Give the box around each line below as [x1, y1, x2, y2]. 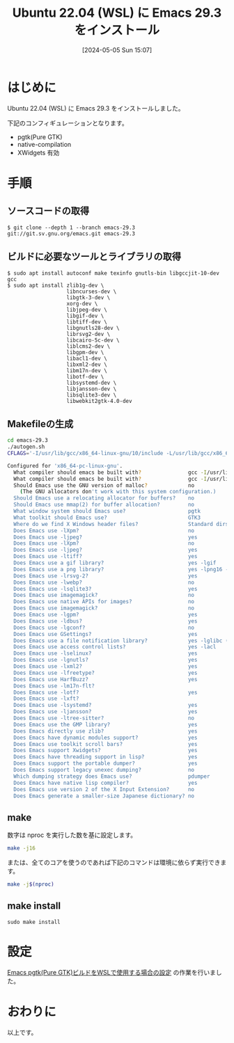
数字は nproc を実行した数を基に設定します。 [7, 831, 137, 839]
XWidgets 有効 [17, 148, 60, 157]
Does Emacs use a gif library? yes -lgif [13, 559, 217, 566]
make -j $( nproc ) [7, 881, 54, 888]
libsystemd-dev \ [66, 379, 117, 386]
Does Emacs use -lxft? [13, 695, 79, 702]
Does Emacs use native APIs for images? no [13, 598, 195, 605]
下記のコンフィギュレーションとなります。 [7, 118, 128, 127]
